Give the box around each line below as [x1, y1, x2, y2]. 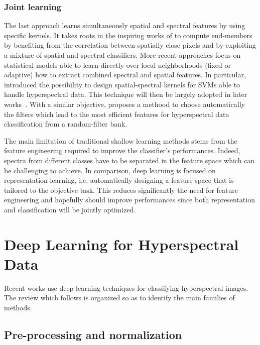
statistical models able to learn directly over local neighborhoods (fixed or [4, 59, 231, 70]
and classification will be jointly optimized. [4, 204, 136, 214]
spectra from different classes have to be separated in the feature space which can [4, 155, 255, 165]
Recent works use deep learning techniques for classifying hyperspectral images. [4, 282, 248, 293]
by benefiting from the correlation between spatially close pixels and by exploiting [4, 40, 256, 50]
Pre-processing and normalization [4, 326, 182, 342]
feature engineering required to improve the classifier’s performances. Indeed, [4, 145, 240, 156]
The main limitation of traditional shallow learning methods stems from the [4, 135, 237, 146]
